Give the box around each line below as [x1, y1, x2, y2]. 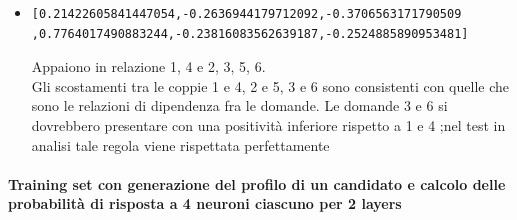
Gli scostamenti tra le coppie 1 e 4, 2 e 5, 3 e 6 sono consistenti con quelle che [31, 75, 509, 96]
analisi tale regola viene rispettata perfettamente [31, 134, 330, 155]
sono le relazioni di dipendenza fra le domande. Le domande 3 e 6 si [31, 95, 448, 116]
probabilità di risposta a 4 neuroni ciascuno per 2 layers [8, 193, 402, 214]
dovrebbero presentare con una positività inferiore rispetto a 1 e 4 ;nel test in [31, 114, 506, 135]
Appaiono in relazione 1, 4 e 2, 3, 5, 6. [31, 56, 266, 77]
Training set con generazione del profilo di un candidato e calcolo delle [8, 173, 506, 194]
